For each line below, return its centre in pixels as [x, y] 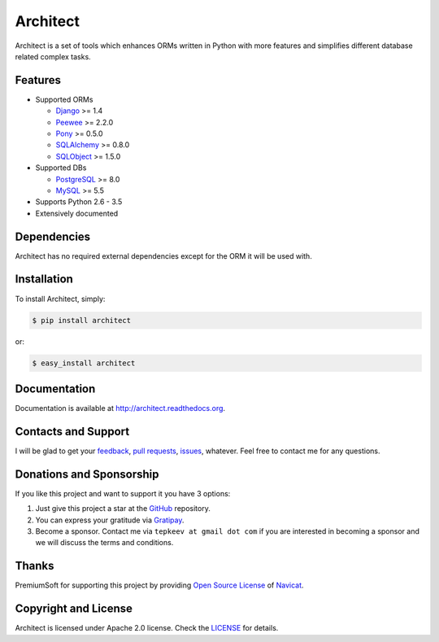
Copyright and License [74, 609]
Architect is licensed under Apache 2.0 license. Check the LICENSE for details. [147, 628]
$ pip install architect [82, 320]
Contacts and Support [72, 431]
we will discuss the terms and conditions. [104, 543]
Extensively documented [77, 213]
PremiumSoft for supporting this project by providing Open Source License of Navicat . [159, 585]
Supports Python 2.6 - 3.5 [79, 202]
